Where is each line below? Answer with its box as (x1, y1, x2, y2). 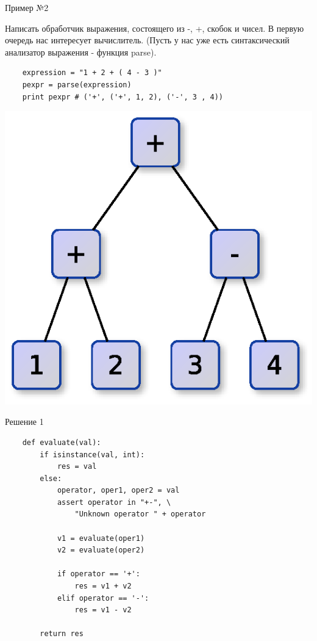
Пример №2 (5, 1, 49, 13)
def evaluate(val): (22, 438, 101, 447)
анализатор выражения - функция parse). (5, 45, 157, 58)
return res (40, 629, 84, 639)
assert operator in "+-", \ (57, 498, 171, 507)
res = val (57, 462, 97, 471)
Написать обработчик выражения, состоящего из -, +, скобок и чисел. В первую (5, 21, 304, 34)
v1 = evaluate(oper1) (57, 534, 145, 543)
